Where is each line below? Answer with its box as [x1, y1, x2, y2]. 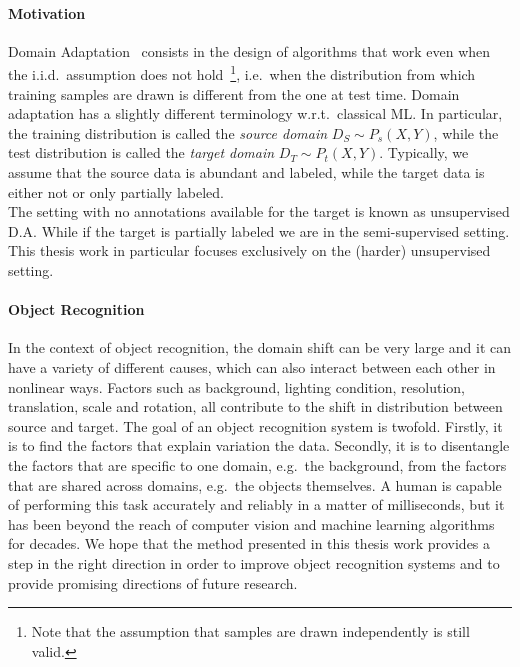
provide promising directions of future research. [8, 572, 298, 593]
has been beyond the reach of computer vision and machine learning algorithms [8, 513, 495, 534]
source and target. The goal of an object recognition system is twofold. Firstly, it [8, 415, 503, 436]
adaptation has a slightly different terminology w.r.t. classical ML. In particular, [8, 103, 503, 124]
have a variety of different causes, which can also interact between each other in [8, 356, 496, 377]
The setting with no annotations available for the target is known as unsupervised [8, 201, 510, 222]
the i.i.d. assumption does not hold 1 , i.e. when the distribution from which [8, 61, 476, 85]
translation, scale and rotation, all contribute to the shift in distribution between [8, 396, 503, 417]
